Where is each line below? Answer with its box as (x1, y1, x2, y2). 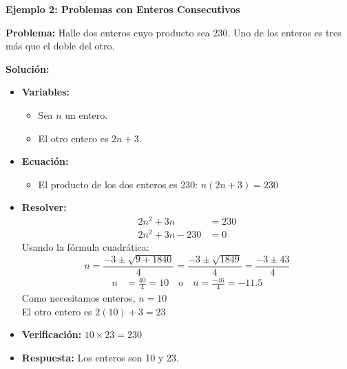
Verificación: (21, 327, 82, 342)
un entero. (65, 107, 108, 122)
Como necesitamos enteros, (21, 290, 136, 304)
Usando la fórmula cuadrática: (21, 240, 149, 254)
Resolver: (21, 200, 67, 214)
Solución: (6, 61, 50, 76)
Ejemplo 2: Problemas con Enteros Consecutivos (6, 2, 240, 16)
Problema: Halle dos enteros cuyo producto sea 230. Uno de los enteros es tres (6, 25, 341, 39)
